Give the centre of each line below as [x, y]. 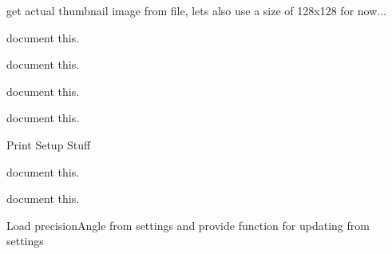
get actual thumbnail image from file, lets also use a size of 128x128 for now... [196, 10]
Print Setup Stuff [49, 144]
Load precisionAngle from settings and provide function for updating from [188, 225]
